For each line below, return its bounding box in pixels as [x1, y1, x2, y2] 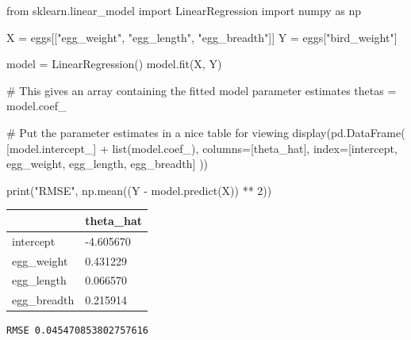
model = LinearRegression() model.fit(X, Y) [6, 55, 222, 72]
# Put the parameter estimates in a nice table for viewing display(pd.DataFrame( [6, 124, 405, 140]
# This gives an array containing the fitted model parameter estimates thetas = [6, 82, 397, 98]
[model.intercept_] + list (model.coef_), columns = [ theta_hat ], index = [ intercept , [6, 139, 398, 156]
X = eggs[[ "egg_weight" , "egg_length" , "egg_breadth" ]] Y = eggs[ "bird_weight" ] [6, 29, 398, 45]
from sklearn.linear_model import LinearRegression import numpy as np [6, 2, 362, 18]
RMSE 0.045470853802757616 [6, 325, 148, 337]
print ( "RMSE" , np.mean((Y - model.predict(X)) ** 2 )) [6, 181, 272, 198]
